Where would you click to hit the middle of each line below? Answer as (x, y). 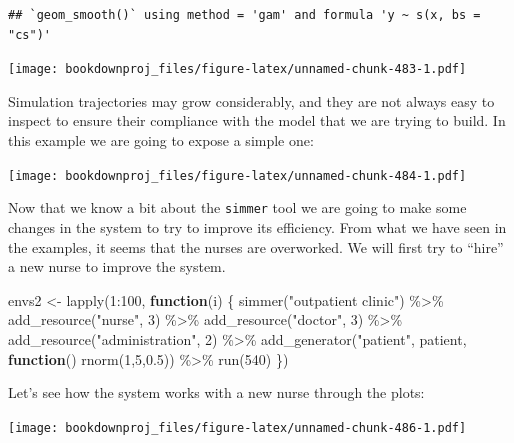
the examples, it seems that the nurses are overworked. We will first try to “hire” (256, 246)
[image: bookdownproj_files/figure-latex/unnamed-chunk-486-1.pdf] (237, 427)
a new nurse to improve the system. (117, 266)
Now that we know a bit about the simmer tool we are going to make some (237, 207)
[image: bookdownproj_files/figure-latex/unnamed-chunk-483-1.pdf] (237, 69)
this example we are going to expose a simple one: (161, 140)
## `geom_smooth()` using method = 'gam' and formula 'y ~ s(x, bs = (244, 15)
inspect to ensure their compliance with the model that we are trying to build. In (257, 120)
